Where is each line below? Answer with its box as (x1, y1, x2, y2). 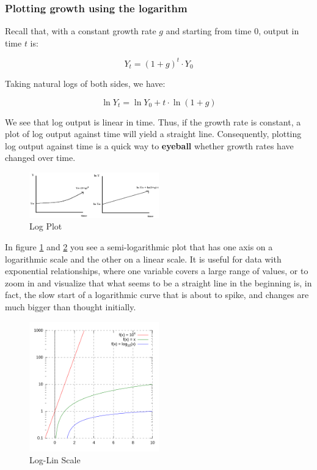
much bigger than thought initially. (5, 300, 136, 313)
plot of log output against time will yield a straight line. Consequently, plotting (5, 127, 302, 140)
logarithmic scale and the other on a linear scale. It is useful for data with (5, 252, 282, 265)
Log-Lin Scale (29, 453, 81, 466)
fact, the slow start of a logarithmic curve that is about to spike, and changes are (5, 288, 309, 301)
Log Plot (29, 220, 62, 233)
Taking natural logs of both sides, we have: (5, 76, 166, 89)
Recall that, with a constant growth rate (5, 24, 156, 37)
